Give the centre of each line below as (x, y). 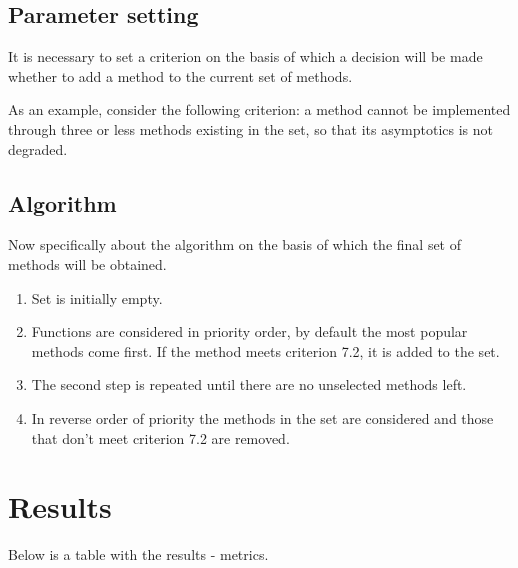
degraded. (38, 148)
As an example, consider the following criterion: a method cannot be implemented (259, 109)
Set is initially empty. (97, 297)
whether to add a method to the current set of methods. (180, 75)
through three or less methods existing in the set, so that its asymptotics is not (251, 128)
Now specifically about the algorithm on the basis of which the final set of (235, 244)
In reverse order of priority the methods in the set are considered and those (262, 417)
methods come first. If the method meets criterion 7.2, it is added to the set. (265, 350)
